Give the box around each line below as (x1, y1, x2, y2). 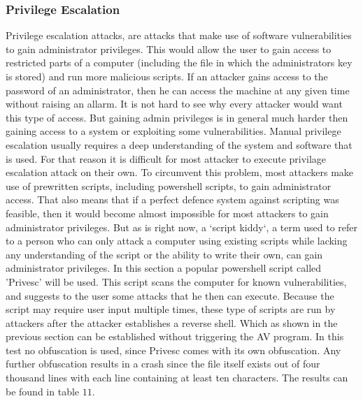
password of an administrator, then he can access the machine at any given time (6, 82, 350, 97)
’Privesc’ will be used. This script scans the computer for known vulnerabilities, (6, 274, 347, 289)
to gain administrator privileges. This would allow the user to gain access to (6, 41, 332, 56)
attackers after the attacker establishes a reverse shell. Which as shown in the (6, 315, 338, 330)
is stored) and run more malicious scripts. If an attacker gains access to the (6, 69, 328, 83)
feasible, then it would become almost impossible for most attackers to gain (6, 205, 329, 220)
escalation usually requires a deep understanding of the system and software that (6, 137, 353, 152)
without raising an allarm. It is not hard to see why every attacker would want (6, 96, 343, 111)
